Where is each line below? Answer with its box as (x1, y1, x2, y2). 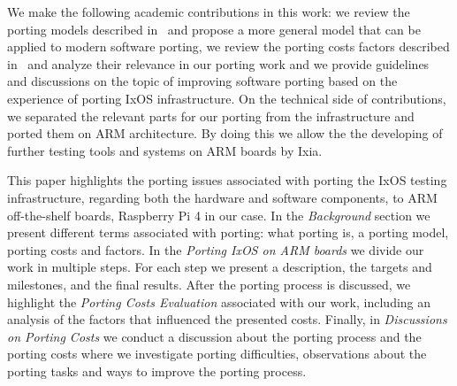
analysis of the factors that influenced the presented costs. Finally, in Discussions (7, 310, 447, 328)
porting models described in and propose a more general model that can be (7, 19, 421, 38)
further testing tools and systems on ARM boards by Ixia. (7, 141, 323, 159)
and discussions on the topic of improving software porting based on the (7, 72, 398, 90)
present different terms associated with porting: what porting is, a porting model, (7, 223, 449, 242)
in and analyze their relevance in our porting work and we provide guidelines (7, 54, 430, 73)
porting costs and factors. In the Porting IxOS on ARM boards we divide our (7, 240, 424, 259)
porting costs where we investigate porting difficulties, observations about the (7, 344, 427, 363)
